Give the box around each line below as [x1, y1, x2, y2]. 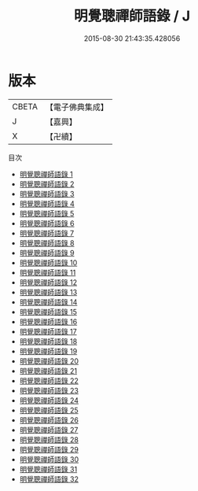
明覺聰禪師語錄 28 [19, 434, 79, 445]
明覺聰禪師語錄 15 [19, 307, 77, 316]
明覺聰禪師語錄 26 [19, 415, 79, 425]
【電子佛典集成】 [45, 102, 108, 113]
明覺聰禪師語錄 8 [19, 238, 75, 248]
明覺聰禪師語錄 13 [19, 287, 78, 297]
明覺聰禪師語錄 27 [19, 425, 79, 434]
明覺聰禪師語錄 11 [19, 268, 76, 277]
